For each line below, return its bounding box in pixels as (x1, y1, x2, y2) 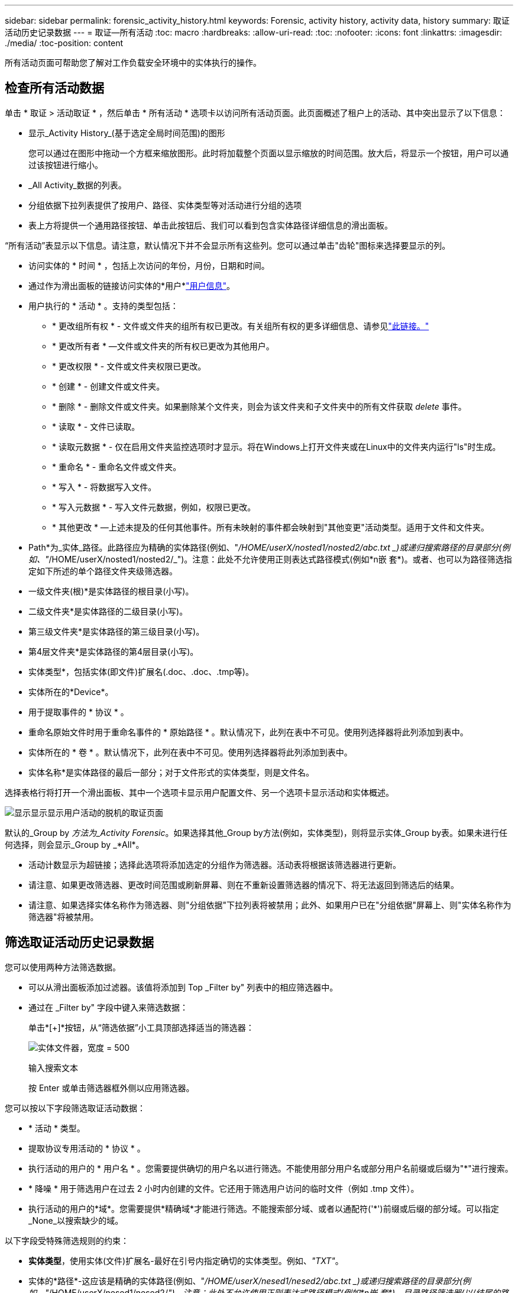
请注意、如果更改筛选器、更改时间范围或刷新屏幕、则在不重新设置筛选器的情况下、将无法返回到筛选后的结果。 (28, 879, 459, 890)
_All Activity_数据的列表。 (28, 179, 127, 190)
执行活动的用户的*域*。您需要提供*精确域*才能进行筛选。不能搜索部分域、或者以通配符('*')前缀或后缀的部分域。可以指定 (28, 1203, 499, 1214)
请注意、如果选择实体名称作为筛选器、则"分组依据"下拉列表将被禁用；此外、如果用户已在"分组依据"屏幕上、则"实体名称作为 (28, 899, 511, 910)
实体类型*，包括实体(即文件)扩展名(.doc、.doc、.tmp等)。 (28, 666, 254, 677)
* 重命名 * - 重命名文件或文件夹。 (52, 461, 182, 472)
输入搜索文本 (28, 1062, 78, 1073)
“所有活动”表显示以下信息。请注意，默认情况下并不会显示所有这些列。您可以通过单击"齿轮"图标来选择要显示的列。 (5, 240, 451, 250)
